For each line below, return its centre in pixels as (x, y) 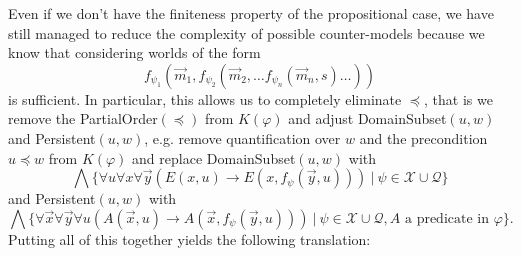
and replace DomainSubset (214, 157)
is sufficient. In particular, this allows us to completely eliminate (205, 98)
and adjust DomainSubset (367, 118)
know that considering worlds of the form (134, 52)
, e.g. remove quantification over (242, 137)
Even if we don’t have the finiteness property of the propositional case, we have (251, 13)
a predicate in (446, 218)
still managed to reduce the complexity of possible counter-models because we (246, 32)
